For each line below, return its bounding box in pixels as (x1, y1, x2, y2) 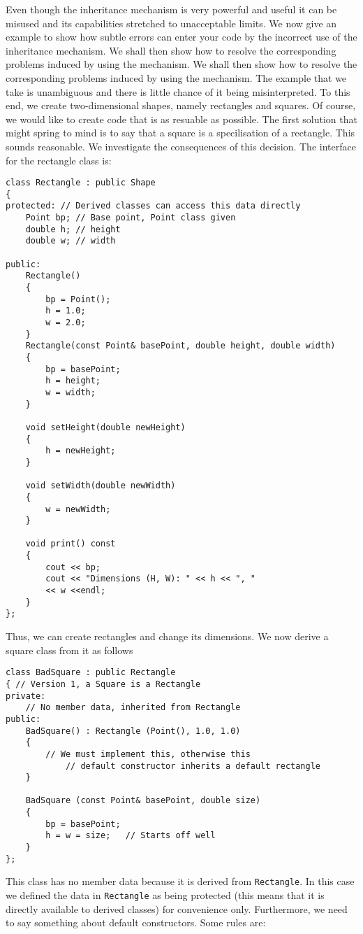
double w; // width (25, 236, 116, 246)
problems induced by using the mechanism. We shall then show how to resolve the (6, 57, 357, 71)
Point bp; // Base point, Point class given (25, 213, 236, 223)
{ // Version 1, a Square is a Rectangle (6, 679, 201, 689)
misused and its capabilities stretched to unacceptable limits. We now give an (6, 15, 337, 30)
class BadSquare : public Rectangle (6, 667, 176, 678)
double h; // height (25, 224, 121, 234)
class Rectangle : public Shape (6, 178, 156, 188)
